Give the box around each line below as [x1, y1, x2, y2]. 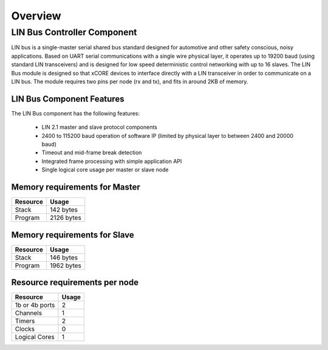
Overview [11, 9, 61, 22]
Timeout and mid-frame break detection [41, 149, 142, 156]
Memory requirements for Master [11, 182, 141, 193]
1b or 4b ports [15, 301, 55, 309]
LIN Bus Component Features [11, 94, 125, 104]
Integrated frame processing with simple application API [41, 157, 182, 165]
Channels [15, 309, 43, 317]
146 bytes [49, 253, 78, 261]
